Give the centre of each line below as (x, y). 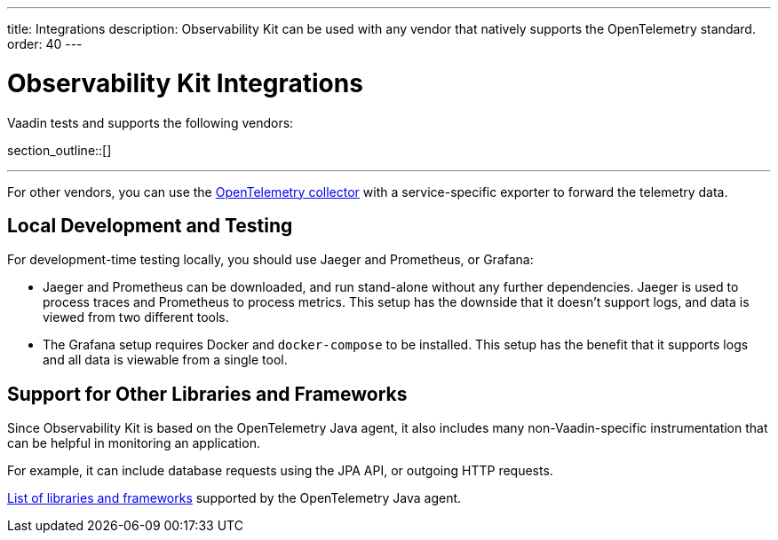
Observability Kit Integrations (185, 83)
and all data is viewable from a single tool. (165, 360)
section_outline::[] (60, 150)
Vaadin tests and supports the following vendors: (151, 122)
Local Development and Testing (150, 225)
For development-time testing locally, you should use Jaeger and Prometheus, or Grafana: (270, 260)
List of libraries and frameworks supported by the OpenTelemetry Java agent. (234, 498)
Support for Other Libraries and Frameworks (207, 394)
